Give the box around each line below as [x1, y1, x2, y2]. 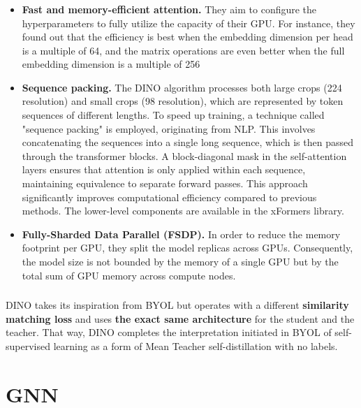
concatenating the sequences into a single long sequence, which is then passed [22, 135, 353, 150]
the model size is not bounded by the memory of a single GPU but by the [22, 254, 339, 269]
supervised [6, 338, 50, 353]
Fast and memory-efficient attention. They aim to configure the [22, 1, 317, 16]
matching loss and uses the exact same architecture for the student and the [6, 311, 355, 326]
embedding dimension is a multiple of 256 [22, 57, 200, 71]
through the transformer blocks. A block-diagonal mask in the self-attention [22, 148, 347, 163]
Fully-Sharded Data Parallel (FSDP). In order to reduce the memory [22, 226, 341, 241]
